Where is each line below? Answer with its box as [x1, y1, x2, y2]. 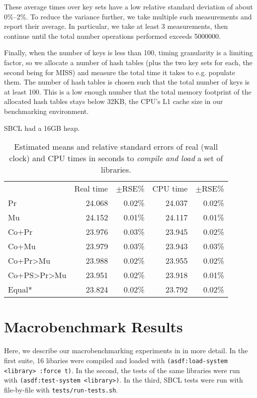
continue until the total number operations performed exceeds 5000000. [4, 30, 221, 41]
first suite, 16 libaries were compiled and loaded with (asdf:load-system [4, 355, 228, 365]
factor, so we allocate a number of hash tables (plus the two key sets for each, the [4, 57, 253, 67]
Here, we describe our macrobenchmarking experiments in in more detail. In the [4, 345, 248, 356]
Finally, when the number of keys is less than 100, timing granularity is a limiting [4, 47, 253, 58]
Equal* [8, 284, 32, 296]
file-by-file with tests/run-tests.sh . [4, 384, 118, 395]
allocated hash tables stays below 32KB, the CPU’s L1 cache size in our [4, 96, 223, 106]
